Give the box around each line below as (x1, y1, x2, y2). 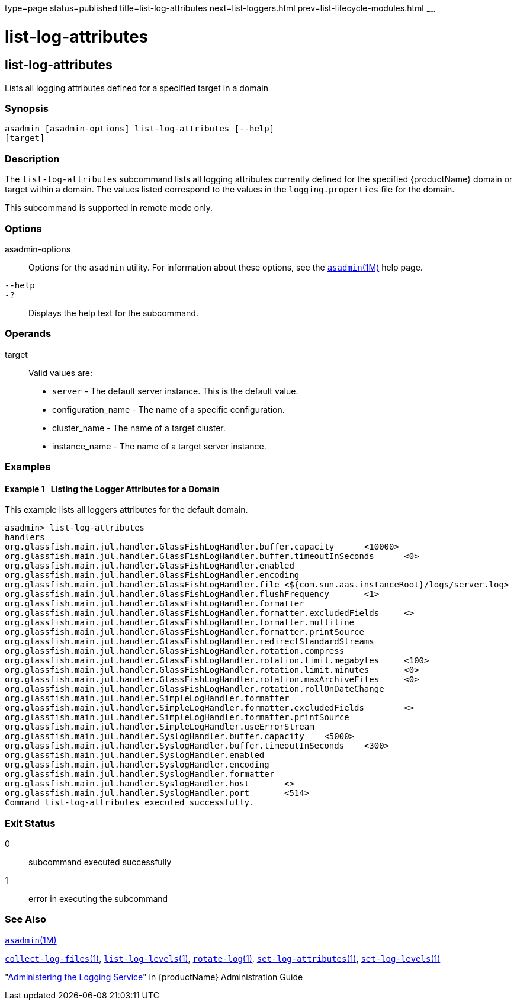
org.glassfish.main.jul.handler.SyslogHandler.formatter (5, 769, 275, 779)
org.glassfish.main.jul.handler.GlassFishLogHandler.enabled (5, 561, 294, 571)
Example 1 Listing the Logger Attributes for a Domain (5, 483, 220, 494)
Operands (5, 327, 52, 340)
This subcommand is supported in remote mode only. (5, 203, 213, 213)
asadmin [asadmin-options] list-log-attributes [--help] (5, 124, 275, 134)
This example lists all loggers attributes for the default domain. (5, 505, 248, 515)
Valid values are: (28, 367, 93, 378)
